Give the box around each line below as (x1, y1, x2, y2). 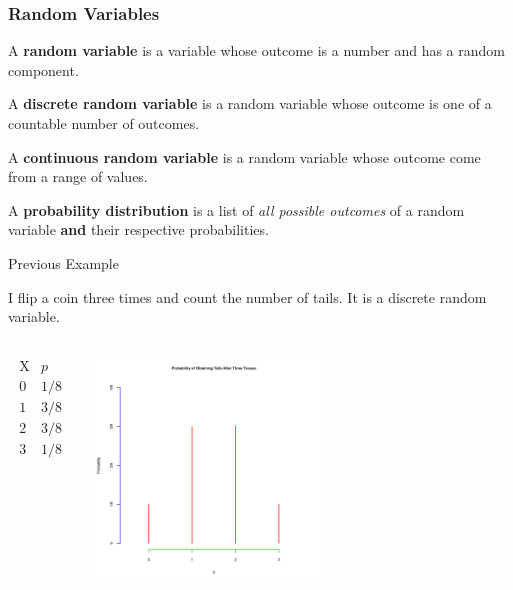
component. (8, 59, 79, 80)
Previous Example (8, 252, 119, 273)
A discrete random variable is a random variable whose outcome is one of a (8, 93, 492, 114)
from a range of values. (8, 166, 148, 187)
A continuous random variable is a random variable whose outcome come (8, 146, 481, 167)
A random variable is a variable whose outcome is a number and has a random (8, 40, 505, 61)
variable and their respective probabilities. (8, 219, 269, 240)
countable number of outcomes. (8, 113, 200, 133)
